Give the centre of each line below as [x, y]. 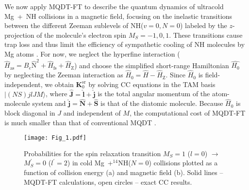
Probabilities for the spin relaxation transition [92, 153]
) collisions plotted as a [183, 163]
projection [19, 35]
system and [49, 103]
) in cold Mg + [90, 163]
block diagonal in [30, 112]
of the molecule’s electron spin [82, 35]
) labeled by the [203, 25]
